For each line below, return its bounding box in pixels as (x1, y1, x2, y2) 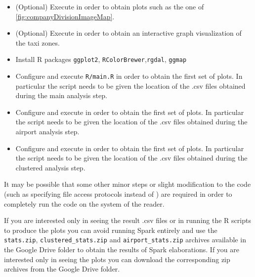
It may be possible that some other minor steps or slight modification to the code (4, 179, 251, 189)
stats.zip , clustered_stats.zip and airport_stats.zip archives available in (4, 234, 246, 245)
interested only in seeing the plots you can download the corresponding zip (4, 254, 230, 264)
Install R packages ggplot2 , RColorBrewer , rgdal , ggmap (15, 54, 187, 64)
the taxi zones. (15, 37, 60, 48)
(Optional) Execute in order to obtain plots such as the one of (15, 1, 204, 11)
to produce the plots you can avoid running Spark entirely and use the (4, 224, 217, 235)
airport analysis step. (15, 126, 80, 137)
